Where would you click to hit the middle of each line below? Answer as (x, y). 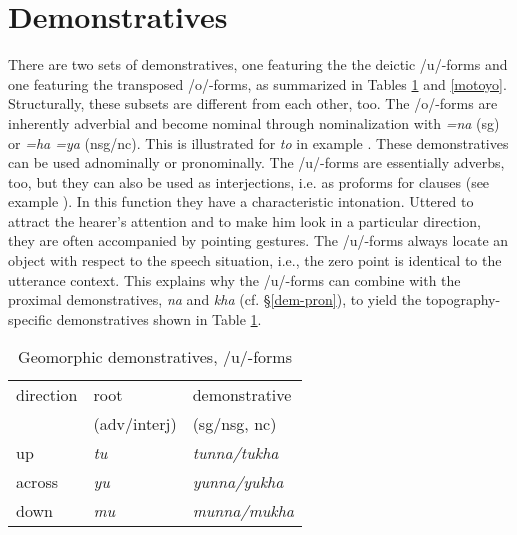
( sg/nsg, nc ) (234, 424)
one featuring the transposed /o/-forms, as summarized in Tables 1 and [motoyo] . (257, 83)
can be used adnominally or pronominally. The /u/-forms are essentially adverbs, (256, 162)
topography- (463, 299)
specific (30, 318)
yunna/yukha (238, 482)
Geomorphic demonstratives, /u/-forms (155, 357)
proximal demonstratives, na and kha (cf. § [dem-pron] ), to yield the (215, 299)
